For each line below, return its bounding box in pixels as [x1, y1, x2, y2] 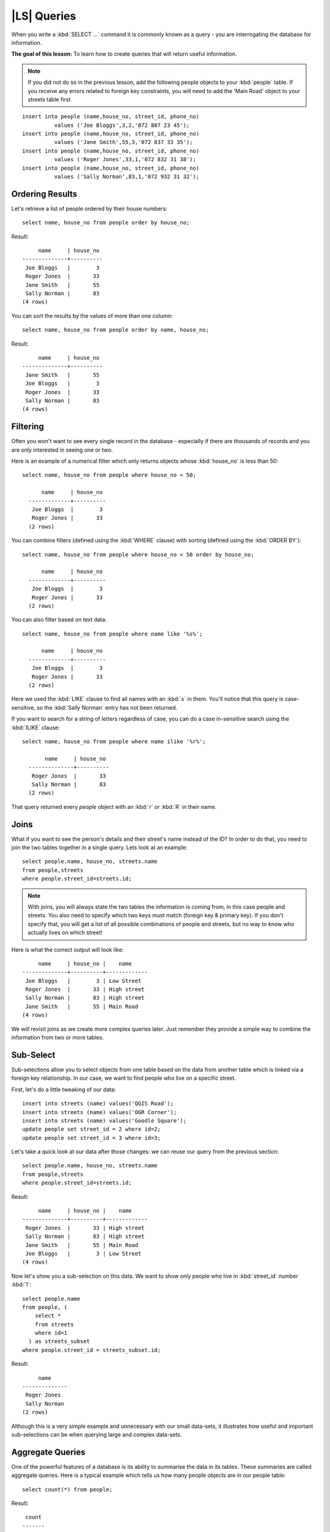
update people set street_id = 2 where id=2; [22, 1126, 161, 1133]
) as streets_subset [28, 1338, 90, 1345]
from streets [34, 1321, 74, 1328]
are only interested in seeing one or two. [11, 446, 113, 453]
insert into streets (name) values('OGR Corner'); [22, 1109, 177, 1115]
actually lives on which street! [28, 929, 103, 936]
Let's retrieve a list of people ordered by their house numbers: [11, 205, 167, 212]
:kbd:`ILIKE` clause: [11, 724, 61, 731]
